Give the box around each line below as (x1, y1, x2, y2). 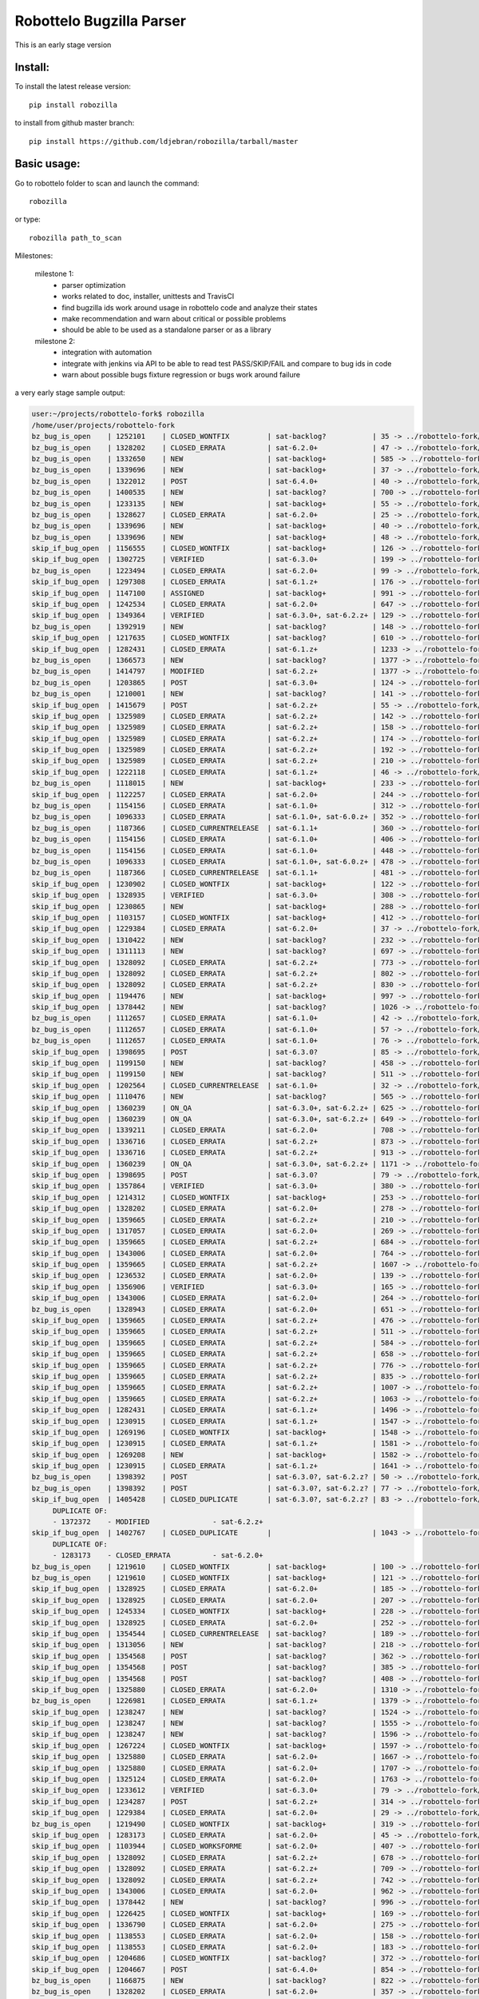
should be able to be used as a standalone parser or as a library (61, 325, 271, 335)
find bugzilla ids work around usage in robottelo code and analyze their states (61, 302, 319, 312)
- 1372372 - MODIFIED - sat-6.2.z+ (52, 1518, 263, 1526)
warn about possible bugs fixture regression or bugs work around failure (61, 370, 301, 379)
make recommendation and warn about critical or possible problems (61, 314, 287, 324)
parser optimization (61, 280, 126, 289)
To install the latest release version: (14, 82, 132, 91)
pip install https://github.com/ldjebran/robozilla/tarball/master (29, 137, 299, 146)
